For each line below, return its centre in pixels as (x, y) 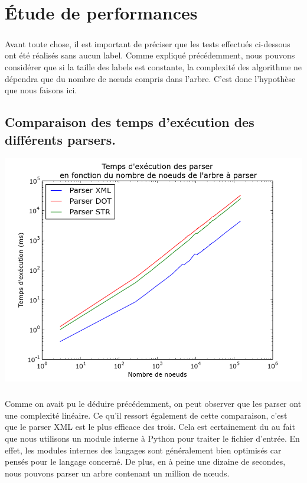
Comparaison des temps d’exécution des (130, 122)
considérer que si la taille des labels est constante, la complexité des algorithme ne (153, 66)
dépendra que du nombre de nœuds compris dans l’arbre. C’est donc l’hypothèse (150, 78)
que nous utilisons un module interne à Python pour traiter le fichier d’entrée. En (152, 438)
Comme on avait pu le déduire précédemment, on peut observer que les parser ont (153, 404)
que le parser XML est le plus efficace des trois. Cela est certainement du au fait (150, 427)
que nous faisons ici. (41, 90)
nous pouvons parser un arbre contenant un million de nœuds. (117, 473)
